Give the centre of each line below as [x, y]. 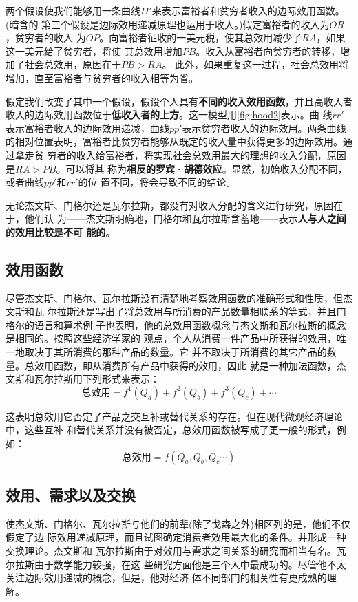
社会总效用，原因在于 [73, 64]
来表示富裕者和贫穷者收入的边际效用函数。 [248, 10]
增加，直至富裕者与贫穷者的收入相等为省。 [102, 77]
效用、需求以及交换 [71, 495]
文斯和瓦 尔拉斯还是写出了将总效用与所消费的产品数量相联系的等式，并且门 [176, 311]
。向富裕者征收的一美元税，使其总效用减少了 [201, 37]
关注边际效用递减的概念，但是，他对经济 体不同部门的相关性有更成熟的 [166, 578]
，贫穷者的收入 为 [46, 37]
